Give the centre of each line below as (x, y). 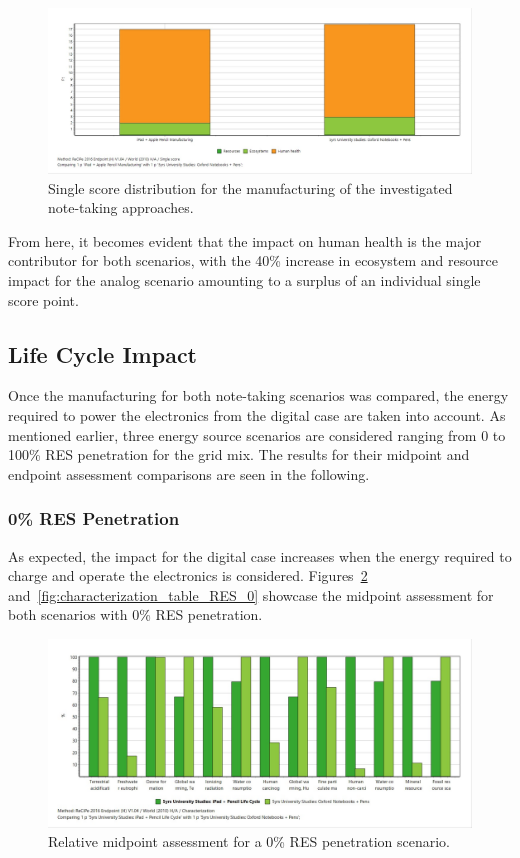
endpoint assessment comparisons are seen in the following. (189, 473)
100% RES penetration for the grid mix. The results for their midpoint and (239, 454)
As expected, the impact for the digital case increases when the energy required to (260, 555)
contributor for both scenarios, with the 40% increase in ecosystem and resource (253, 260)
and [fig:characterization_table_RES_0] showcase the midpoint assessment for (251, 594)
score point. (43, 299)
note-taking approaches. (121, 207)
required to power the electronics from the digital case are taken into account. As (257, 414)
